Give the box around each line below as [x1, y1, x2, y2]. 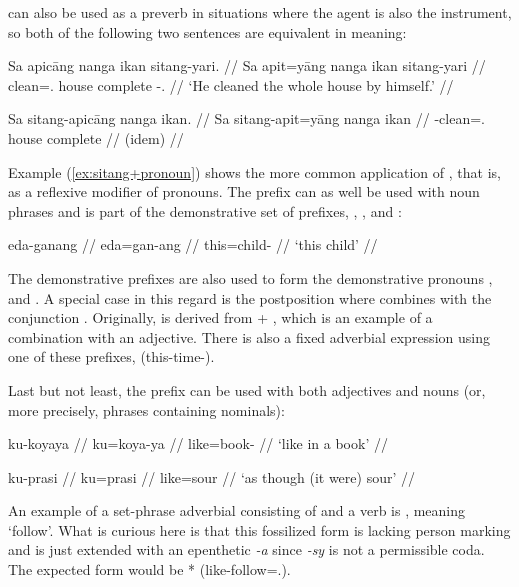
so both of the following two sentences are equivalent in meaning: [8, 21, 407, 42]
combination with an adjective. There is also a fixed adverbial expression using [8, 326, 490, 347]
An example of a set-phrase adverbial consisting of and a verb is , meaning [8, 500, 466, 521]
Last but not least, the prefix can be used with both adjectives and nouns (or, [8, 379, 486, 400]
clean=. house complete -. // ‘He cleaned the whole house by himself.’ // [8, 74, 454, 95]
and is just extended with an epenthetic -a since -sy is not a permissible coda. [8, 539, 485, 560]
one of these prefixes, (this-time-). [8, 346, 215, 367]
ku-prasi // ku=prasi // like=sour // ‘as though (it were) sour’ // [8, 466, 415, 487]
